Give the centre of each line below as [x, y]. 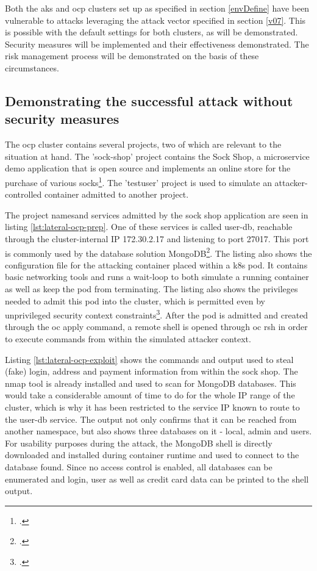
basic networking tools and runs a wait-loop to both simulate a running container [157, 277]
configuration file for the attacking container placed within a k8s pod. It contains [156, 264]
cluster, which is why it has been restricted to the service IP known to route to [152, 407]
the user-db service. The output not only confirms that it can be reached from [151, 419]
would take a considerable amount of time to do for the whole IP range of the [150, 395]
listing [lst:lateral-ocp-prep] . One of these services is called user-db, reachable [149, 227]
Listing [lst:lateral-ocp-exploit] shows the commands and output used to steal [149, 359]
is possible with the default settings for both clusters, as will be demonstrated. [151, 32]
